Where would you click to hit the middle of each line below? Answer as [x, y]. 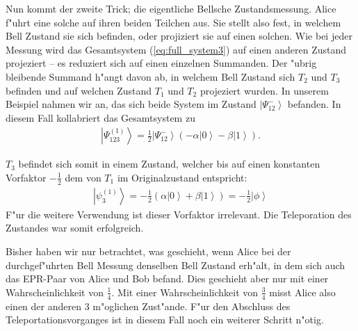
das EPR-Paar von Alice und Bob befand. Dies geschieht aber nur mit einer [167, 278]
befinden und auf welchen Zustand [79, 90]
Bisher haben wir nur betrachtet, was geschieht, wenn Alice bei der [148, 251]
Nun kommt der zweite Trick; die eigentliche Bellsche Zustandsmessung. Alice [171, 8]
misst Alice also [302, 292]
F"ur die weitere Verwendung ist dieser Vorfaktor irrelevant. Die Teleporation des [179, 214]
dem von [83, 177]
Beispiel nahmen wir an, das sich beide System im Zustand [131, 104]
